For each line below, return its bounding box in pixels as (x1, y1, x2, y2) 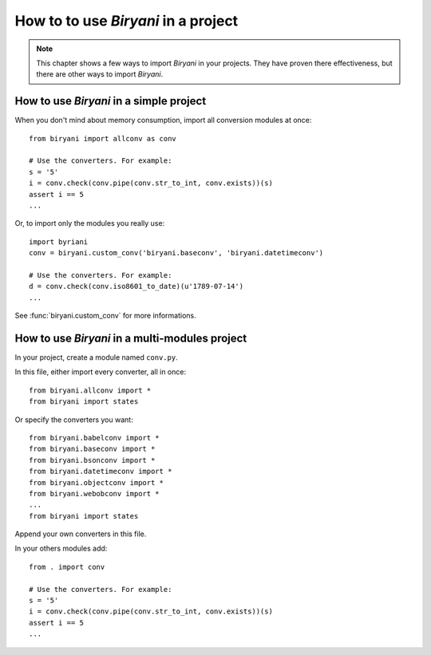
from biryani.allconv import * (29, 385, 152, 395)
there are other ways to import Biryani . (36, 69, 164, 79)
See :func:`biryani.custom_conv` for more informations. (14, 311, 196, 321)
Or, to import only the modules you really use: (14, 219, 165, 228)
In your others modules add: (14, 543, 108, 554)
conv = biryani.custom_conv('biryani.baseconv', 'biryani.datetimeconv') (29, 248, 324, 258)
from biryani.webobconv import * (29, 489, 160, 498)
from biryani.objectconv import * (29, 478, 164, 487)
